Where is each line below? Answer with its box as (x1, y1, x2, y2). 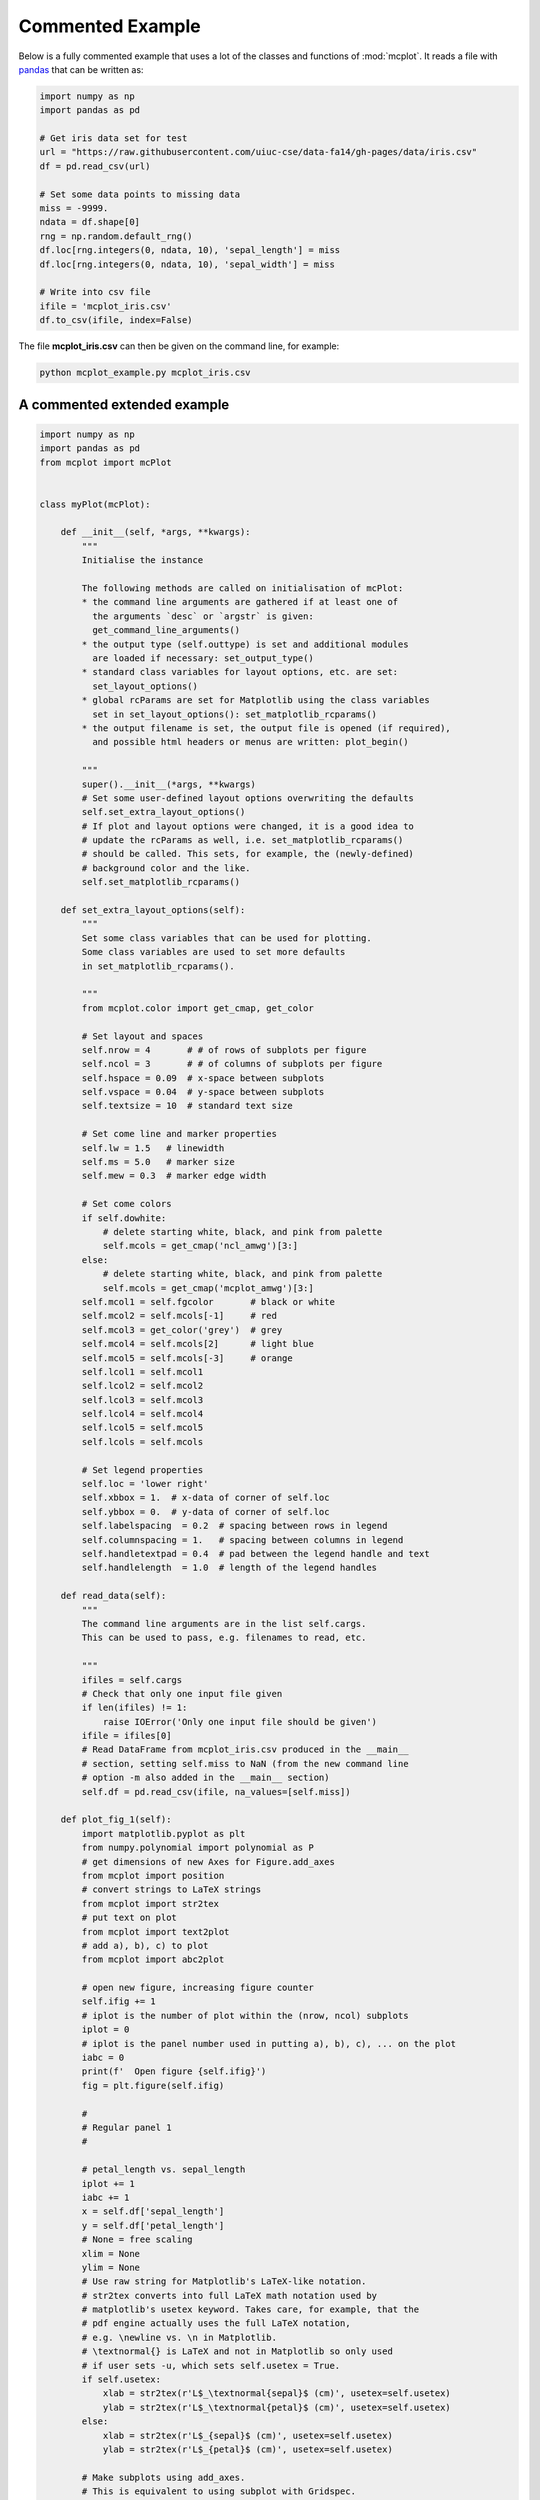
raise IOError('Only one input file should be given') (102, 1716, 378, 1727)
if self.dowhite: (81, 1212, 167, 1224)
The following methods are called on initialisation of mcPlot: (81, 583, 404, 594)
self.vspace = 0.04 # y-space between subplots (81, 1086, 325, 1098)
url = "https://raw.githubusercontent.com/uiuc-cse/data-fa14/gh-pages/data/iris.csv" (39, 146, 478, 158)
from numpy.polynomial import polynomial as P (81, 1842, 314, 1854)
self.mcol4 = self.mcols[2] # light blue (81, 1338, 314, 1350)
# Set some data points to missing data (39, 188, 240, 200)
